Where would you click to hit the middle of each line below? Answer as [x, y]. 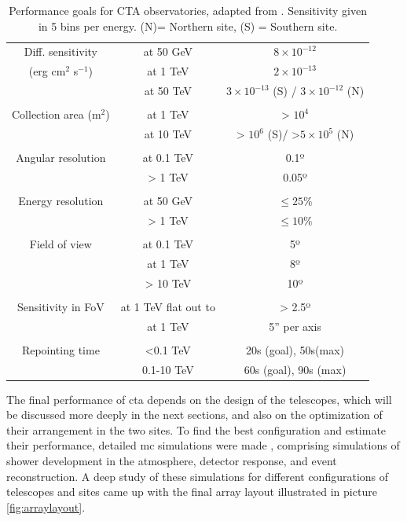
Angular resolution [61, 158]
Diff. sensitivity [61, 51]
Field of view [60, 244]
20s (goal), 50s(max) [295, 349]
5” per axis [295, 326]
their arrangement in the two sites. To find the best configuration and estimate [196, 429]
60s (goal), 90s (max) [295, 369]
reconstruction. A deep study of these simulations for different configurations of [198, 476]
